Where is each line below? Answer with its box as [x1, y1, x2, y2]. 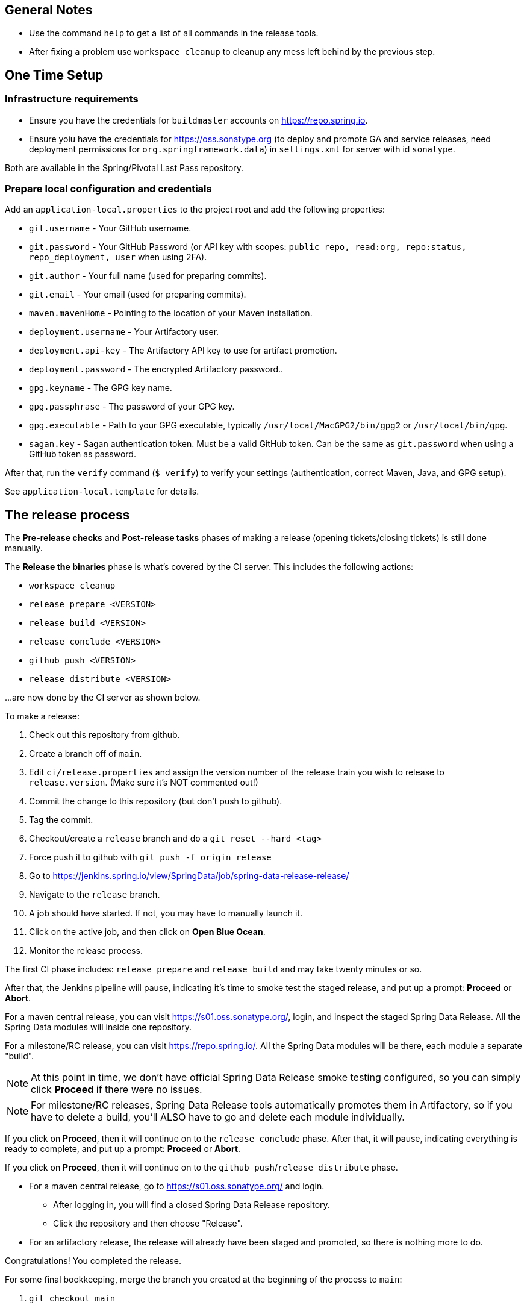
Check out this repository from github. [29, 730, 180, 740]
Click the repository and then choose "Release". [53, 1218, 243, 1229]
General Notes [5, 2, 93, 17]
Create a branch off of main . [29, 748, 142, 759]
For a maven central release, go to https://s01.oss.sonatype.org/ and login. [29, 1181, 325, 1192]
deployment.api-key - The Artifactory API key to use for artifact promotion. [29, 345, 337, 356]
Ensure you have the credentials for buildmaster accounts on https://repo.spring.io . [29, 114, 368, 125]
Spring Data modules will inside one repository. [5, 1022, 192, 1033]
